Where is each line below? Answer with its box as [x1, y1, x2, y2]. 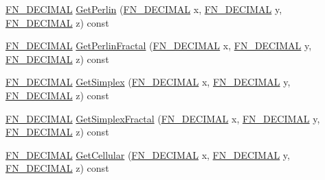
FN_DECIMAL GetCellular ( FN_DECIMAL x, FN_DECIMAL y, [5, 147, 290, 162]
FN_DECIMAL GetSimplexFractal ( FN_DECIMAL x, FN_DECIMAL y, [5, 111, 320, 125]
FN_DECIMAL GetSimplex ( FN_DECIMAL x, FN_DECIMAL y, [5, 75, 291, 89]
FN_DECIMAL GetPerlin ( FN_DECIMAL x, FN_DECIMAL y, [5, 2, 282, 16]
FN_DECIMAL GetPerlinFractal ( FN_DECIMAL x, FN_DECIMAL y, [5, 38, 312, 53]
